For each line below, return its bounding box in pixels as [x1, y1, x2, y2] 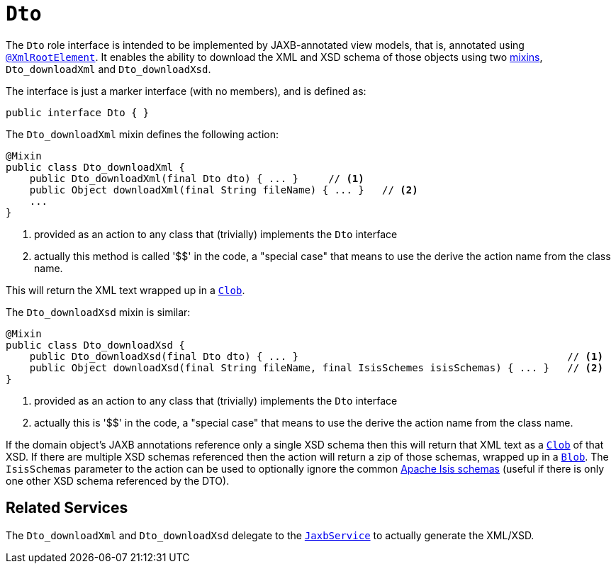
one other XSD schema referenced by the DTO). [6, 474, 230, 487]
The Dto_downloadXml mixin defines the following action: [6, 128, 279, 140]
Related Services [6, 499, 128, 517]
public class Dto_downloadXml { [6, 161, 185, 173]
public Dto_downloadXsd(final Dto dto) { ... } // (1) [29, 350, 603, 362]
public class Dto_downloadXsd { [6, 339, 185, 351]
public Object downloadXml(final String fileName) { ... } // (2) [29, 184, 418, 196]
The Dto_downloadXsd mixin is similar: [6, 305, 191, 318]
